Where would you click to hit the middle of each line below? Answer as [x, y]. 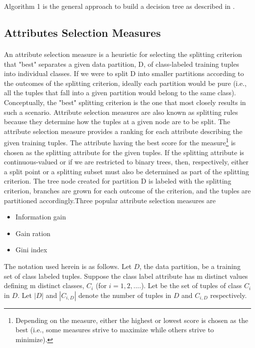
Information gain [41, 217]
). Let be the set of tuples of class [191, 285]
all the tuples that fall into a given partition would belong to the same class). [120, 93]
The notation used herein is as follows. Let [68, 266]
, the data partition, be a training [190, 266]
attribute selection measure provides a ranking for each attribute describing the [123, 131]
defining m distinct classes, [44, 285]
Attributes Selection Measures [82, 32]
